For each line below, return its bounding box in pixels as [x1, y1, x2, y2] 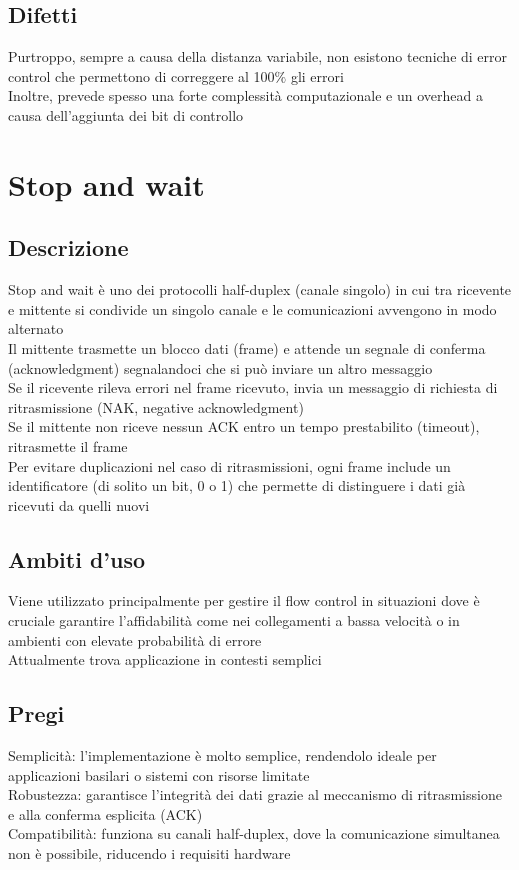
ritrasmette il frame [8, 435, 128, 456]
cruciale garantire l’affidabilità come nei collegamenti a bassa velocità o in [8, 610, 460, 631]
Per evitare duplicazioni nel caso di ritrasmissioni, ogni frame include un [8, 455, 451, 476]
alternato [8, 318, 64, 339]
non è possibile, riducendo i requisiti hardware [8, 843, 291, 864]
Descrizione [8, 232, 129, 263]
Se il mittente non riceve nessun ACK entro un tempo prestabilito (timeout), [8, 416, 480, 437]
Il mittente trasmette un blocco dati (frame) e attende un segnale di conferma [8, 337, 486, 358]
